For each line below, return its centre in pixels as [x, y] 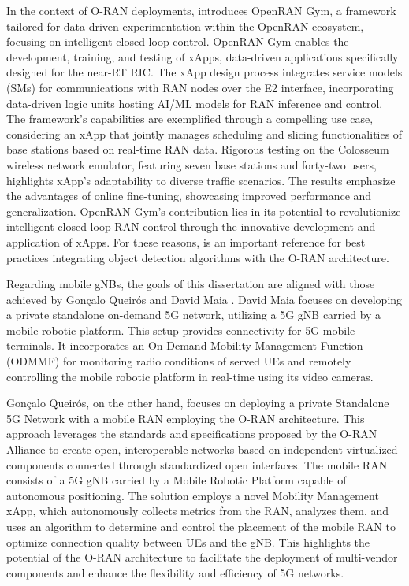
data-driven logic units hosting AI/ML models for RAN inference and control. [195, 103]
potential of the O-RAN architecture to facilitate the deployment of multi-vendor [202, 557]
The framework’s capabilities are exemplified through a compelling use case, [190, 119]
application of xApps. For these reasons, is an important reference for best [186, 241]
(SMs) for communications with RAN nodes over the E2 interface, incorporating [200, 87]
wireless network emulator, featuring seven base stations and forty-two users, [191, 164]
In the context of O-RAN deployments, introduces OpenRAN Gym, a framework [201, 10]
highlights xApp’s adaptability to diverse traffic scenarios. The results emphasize [201, 180]
